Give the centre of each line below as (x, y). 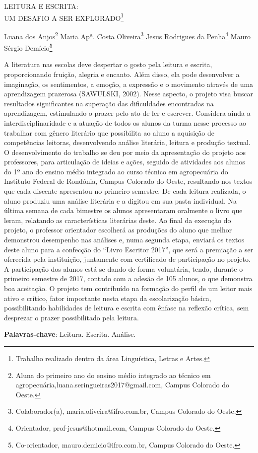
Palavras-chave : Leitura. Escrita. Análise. (70, 334)
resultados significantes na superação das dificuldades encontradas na (109, 103)
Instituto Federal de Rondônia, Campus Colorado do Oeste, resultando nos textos (128, 181)
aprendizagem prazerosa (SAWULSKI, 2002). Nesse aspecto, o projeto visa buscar (129, 94)
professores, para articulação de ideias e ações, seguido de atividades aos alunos (125, 162)
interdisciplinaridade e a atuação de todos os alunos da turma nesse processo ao (125, 122)
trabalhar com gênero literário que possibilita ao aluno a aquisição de (109, 132)
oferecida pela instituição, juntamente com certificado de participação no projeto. (127, 259)
